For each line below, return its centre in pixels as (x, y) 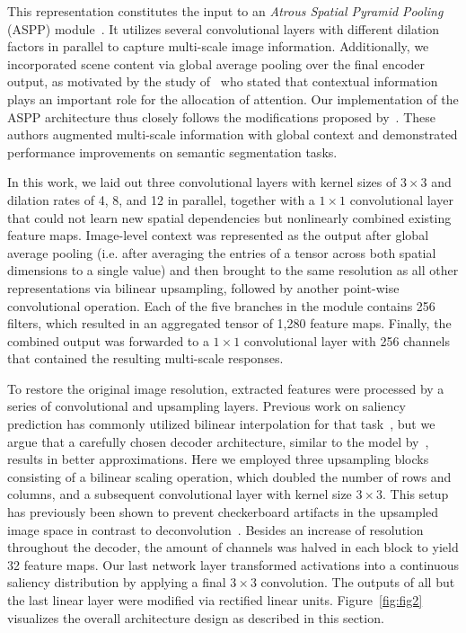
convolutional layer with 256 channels (347, 340)
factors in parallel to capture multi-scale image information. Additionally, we (218, 46)
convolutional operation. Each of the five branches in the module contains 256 (221, 305)
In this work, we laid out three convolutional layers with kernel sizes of (202, 182)
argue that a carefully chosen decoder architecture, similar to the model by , (218, 441)
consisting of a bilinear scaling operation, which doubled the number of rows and (229, 476)
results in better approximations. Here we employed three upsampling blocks (218, 459)
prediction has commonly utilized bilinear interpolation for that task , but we (221, 424)
